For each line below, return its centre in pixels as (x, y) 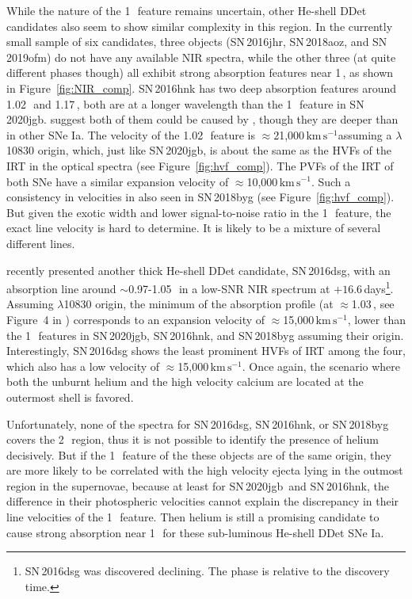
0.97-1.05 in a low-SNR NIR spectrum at (229, 288)
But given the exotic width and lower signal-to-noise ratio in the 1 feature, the (199, 212)
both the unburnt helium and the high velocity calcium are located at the (185, 382)
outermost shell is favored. (70, 397)
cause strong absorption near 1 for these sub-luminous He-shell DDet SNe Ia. (195, 532)
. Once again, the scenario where (321, 366)
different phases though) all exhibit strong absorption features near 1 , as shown (200, 72)
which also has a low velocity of (83, 366)
